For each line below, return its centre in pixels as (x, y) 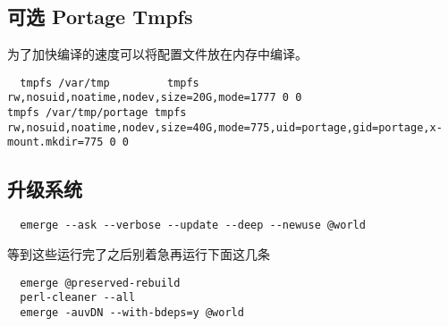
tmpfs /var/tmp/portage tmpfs (97, 113)
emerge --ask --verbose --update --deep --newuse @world (193, 226)
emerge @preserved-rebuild (100, 283)
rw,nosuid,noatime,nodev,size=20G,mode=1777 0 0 (155, 98)
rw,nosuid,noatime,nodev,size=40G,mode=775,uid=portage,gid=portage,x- (225, 127)
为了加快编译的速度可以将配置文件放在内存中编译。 (157, 54)
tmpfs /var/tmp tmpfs (110, 83)
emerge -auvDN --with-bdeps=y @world (132, 312)
